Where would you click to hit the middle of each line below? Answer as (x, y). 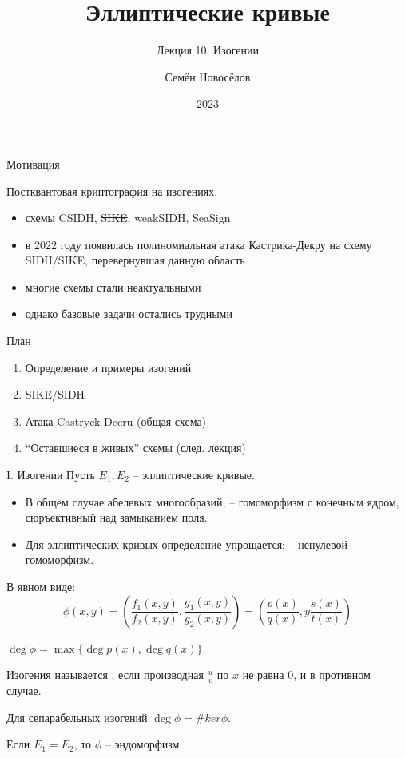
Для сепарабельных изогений (77, 717)
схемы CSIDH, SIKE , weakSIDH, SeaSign (128, 218)
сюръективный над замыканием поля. (116, 517)
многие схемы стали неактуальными (113, 286)
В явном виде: (41, 586)
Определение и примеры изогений (108, 367)
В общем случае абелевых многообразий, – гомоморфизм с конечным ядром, (212, 501)
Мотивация (33, 163)
